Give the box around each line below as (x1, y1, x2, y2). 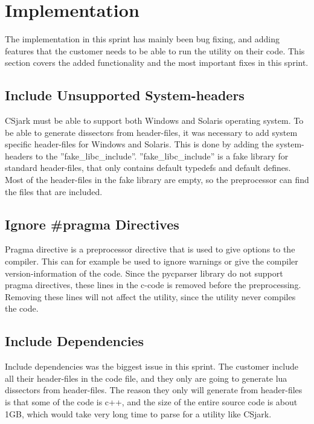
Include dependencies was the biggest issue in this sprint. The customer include (5, 360, 298, 373)
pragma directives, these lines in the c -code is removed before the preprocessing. (5, 278, 301, 291)
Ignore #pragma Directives (5, 214, 179, 233)
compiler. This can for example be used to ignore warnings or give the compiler (5, 255, 298, 268)
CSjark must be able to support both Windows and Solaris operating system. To (5, 114, 304, 127)
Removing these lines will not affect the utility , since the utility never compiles (5, 290, 296, 303)
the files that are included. (5, 185, 103, 198)
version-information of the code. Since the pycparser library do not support (5, 266, 283, 279)
